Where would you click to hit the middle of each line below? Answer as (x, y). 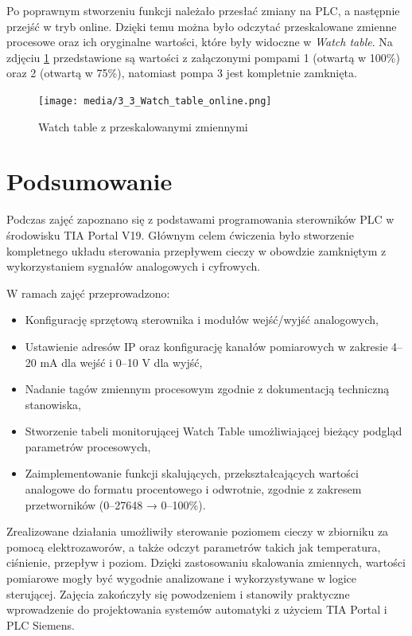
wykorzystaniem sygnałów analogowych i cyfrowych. (134, 266)
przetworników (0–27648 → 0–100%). (115, 504)
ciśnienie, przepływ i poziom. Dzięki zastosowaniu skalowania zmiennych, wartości (206, 562)
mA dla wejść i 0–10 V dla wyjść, (121, 362)
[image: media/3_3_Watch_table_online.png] (155, 101)
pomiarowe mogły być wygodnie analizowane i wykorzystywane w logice (181, 578)
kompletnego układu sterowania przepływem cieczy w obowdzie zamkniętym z (196, 250)
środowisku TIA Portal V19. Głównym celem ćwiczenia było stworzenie (180, 234)
